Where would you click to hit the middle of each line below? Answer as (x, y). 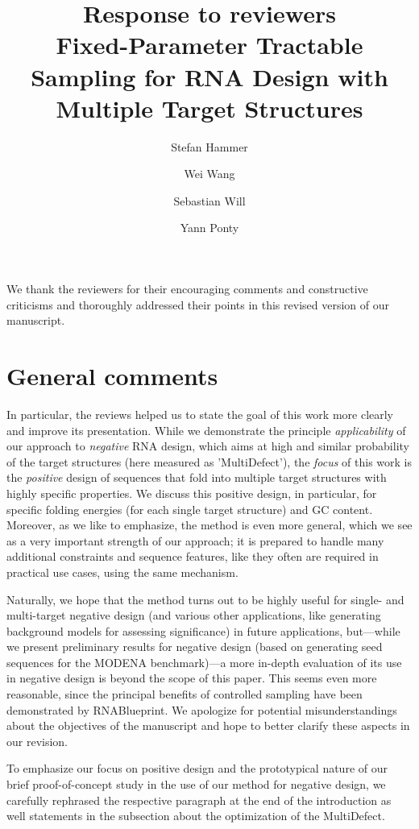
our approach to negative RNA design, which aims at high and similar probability (208, 446)
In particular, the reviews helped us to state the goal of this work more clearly (200, 414)
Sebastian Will (209, 200)
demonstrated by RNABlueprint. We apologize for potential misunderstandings (202, 709)
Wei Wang (209, 174)
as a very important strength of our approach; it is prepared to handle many (195, 540)
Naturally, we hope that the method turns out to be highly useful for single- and (205, 599)
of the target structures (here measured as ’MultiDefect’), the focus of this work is (209, 461)
